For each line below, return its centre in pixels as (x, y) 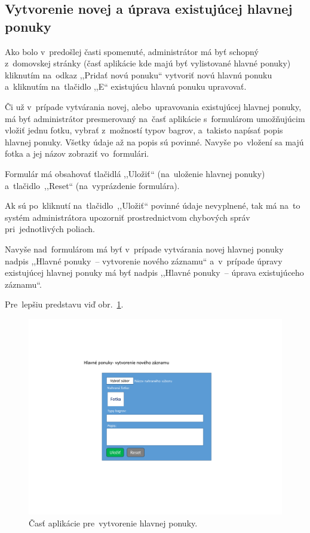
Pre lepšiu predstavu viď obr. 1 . (64, 304)
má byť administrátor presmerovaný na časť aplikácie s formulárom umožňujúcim (155, 118)
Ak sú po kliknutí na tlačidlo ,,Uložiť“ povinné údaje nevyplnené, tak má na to (153, 205)
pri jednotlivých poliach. (50, 229)
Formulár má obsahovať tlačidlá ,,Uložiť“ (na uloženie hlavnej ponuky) (135, 173)
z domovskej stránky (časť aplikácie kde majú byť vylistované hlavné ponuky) (148, 63)
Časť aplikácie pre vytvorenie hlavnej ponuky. (113, 523)
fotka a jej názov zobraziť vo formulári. (77, 153)
